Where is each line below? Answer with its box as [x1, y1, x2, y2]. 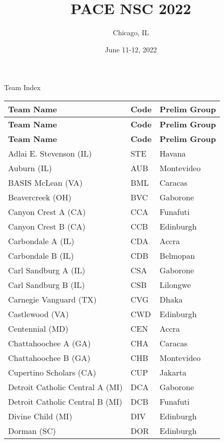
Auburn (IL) [8, 162, 52, 174]
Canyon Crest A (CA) [8, 205, 86, 217]
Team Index [4, 82, 41, 93]
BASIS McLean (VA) [8, 176, 83, 188]
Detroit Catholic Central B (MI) [8, 395, 122, 407]
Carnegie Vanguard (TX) [8, 293, 97, 305]
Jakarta [160, 366, 187, 378]
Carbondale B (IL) [8, 249, 74, 261]
